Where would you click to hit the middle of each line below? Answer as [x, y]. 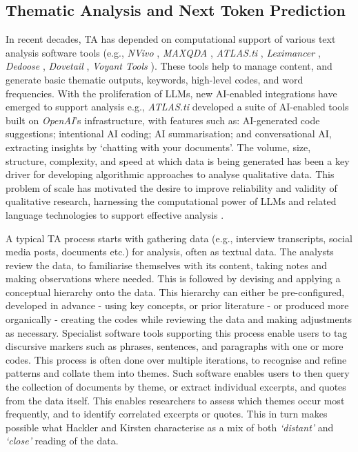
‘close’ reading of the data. [62, 441]
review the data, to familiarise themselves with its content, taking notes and [166, 265]
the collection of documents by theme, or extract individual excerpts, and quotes [176, 387]
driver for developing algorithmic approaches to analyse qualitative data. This [170, 174]
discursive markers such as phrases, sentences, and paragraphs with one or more [175, 346]
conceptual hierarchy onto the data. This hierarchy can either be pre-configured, [175, 292]
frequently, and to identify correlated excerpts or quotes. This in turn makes [167, 414]
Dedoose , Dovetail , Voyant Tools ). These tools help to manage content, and [169, 66]
